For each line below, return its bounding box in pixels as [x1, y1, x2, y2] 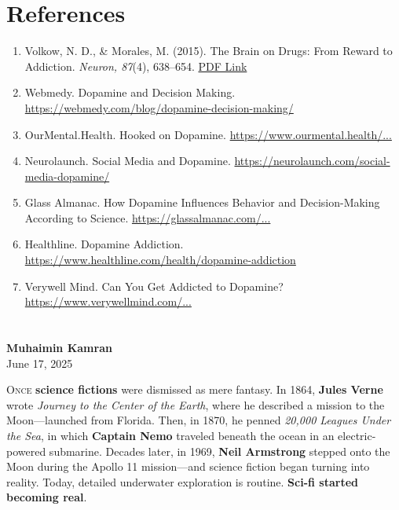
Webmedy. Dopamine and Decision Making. [24, 84, 236, 101]
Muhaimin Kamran [6, 339, 112, 356]
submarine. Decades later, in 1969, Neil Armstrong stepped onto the [49, 442, 390, 459]
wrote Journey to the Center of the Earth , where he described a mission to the [6, 396, 385, 413]
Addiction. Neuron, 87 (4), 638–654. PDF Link [24, 57, 247, 74]
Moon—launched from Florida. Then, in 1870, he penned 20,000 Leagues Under [6, 412, 391, 428]
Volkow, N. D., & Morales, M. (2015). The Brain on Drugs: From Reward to [24, 42, 393, 59]
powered [6, 442, 46, 459]
